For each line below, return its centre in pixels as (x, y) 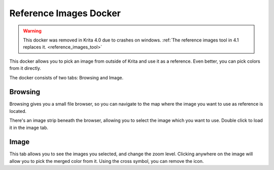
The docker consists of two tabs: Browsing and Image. (66, 77)
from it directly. (25, 68)
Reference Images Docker (65, 13)
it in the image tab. (29, 127)
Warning (32, 31)
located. (18, 111)
